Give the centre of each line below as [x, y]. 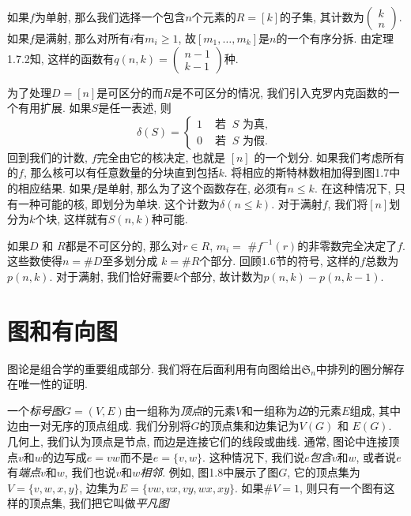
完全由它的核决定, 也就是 [161, 157]
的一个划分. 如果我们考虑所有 [329, 157]
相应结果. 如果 [55, 187]
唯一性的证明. [53, 384]
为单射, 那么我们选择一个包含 [110, 17]
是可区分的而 [130, 92]
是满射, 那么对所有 [82, 38]
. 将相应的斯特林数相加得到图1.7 [307, 172]
